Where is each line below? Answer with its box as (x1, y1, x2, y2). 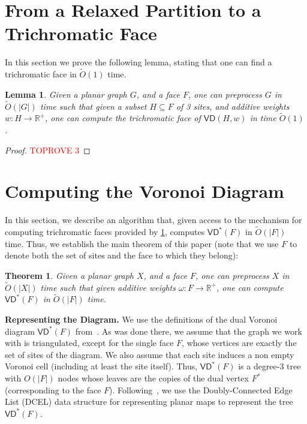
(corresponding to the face (5, 383, 101, 396)
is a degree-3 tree (238, 360, 301, 372)
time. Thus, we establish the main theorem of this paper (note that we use (5, 237, 279, 249)
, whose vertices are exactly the (182, 336, 297, 349)
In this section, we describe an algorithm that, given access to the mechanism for (5, 213, 302, 226)
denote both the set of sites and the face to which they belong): (5, 249, 239, 261)
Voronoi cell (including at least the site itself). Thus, (5, 360, 198, 372)
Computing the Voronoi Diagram (5, 179, 284, 203)
